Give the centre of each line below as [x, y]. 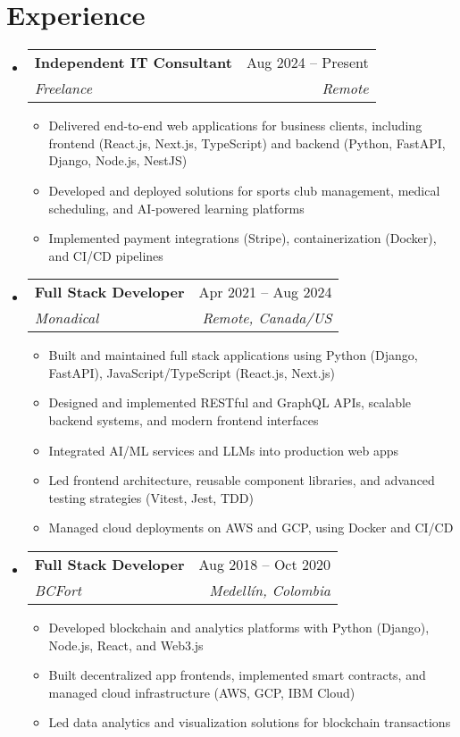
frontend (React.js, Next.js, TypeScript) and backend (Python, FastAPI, [247, 142]
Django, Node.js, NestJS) [118, 160]
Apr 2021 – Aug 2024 [265, 292]
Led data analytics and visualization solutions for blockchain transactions [250, 722]
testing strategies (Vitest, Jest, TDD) [151, 497]
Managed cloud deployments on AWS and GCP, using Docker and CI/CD [251, 528]
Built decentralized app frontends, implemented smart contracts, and [237, 675]
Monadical [67, 318]
